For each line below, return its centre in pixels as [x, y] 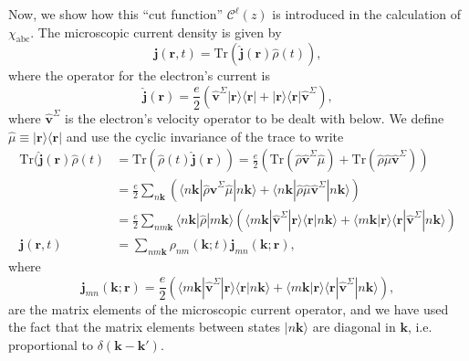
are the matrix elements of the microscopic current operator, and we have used [229, 308]
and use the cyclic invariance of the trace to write [205, 136]
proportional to [51, 344]
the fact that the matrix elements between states [145, 327]
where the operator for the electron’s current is [140, 75]
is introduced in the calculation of [367, 14]
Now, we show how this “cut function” [116, 14]
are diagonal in [354, 327]
